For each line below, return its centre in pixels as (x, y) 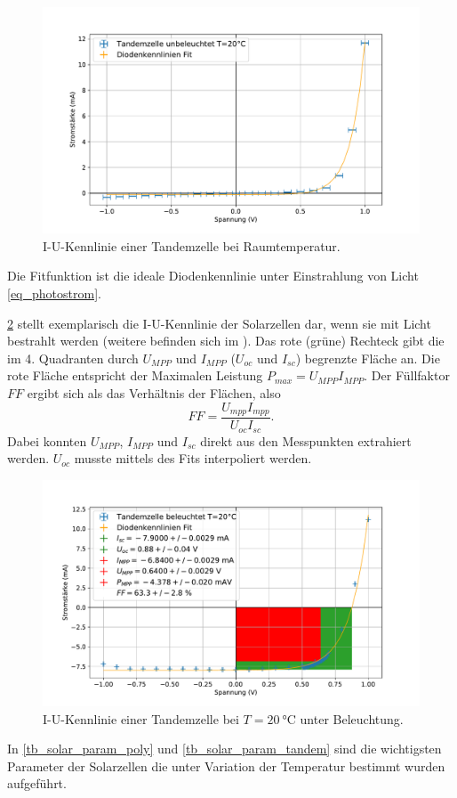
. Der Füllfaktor (407, 375)
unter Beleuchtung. (352, 718)
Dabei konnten (47, 440)
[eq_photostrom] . (54, 293)
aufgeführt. (37, 783)
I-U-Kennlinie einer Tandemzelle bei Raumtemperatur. (192, 245)
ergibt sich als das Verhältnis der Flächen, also (154, 392)
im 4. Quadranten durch (73, 358)
